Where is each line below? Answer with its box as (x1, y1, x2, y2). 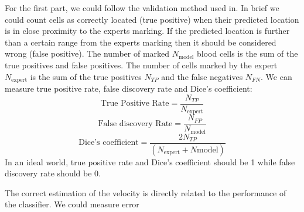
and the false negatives (161, 70, 243, 82)
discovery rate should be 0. (5, 167, 101, 179)
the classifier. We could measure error (5, 198, 139, 210)
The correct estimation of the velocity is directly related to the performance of (5, 186, 286, 199)
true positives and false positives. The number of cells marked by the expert (5, 58, 278, 71)
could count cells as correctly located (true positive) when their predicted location (5, 13, 299, 25)
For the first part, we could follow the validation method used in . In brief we (5, 2, 279, 13)
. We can (261, 70, 292, 82)
